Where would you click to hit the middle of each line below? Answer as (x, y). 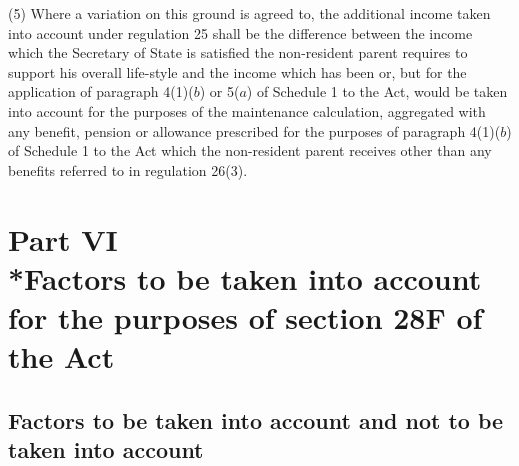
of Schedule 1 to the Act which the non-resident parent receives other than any (250, 150)
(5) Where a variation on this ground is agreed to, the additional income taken (249, 13)
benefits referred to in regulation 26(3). (128, 169)
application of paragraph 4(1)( (101, 91)
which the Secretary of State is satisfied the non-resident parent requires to (238, 52)
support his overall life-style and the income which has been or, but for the (237, 71)
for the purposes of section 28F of (245, 316)
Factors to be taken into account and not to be (256, 419)
